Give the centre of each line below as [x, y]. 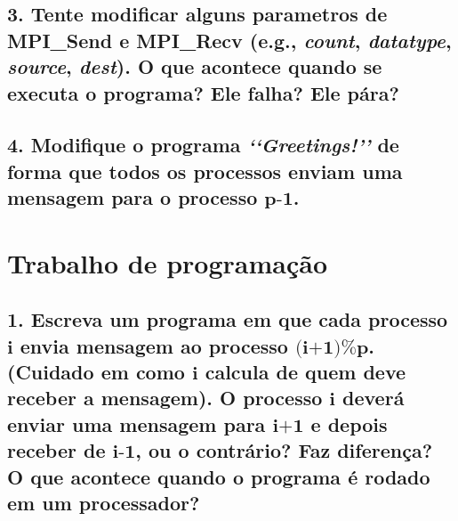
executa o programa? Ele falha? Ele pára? [203, 92]
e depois [349, 423]
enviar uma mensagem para [137, 423]
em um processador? [104, 503]
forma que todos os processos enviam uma [205, 171]
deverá [374, 398]
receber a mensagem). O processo [165, 398]
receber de [56, 450]
